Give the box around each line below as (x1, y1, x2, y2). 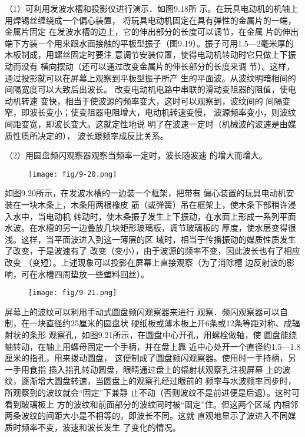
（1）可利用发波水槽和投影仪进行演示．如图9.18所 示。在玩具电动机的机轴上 (5, 2, 299, 14)
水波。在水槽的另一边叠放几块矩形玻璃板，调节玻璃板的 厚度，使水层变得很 (5, 221, 296, 234)
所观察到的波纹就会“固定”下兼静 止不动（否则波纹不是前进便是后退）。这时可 (5, 386, 300, 398)
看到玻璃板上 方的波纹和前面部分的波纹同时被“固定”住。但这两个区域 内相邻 (5, 398, 299, 410)
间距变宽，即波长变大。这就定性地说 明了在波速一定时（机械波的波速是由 (5, 117, 288, 130)
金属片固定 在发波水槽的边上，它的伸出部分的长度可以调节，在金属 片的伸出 (5, 25, 299, 38)
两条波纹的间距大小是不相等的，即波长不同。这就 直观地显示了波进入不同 (5, 409, 288, 422)
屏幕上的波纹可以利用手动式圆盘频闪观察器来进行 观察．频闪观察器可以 (5, 305, 280, 317)
